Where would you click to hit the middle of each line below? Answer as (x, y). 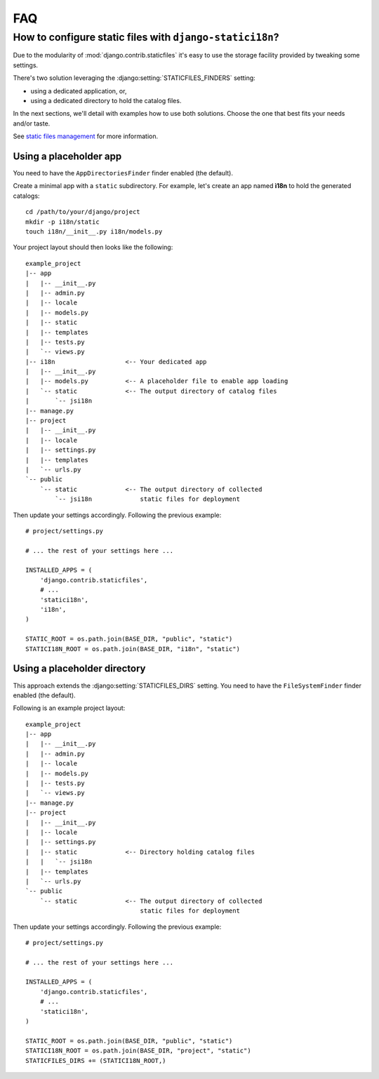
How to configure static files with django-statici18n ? (146, 37)
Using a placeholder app (67, 156)
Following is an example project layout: (69, 708)
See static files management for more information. (86, 136)
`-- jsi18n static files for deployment (147, 499)
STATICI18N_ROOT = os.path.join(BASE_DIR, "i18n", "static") (133, 649)
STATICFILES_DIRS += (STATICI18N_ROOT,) (96, 1060)
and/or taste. (32, 123)
